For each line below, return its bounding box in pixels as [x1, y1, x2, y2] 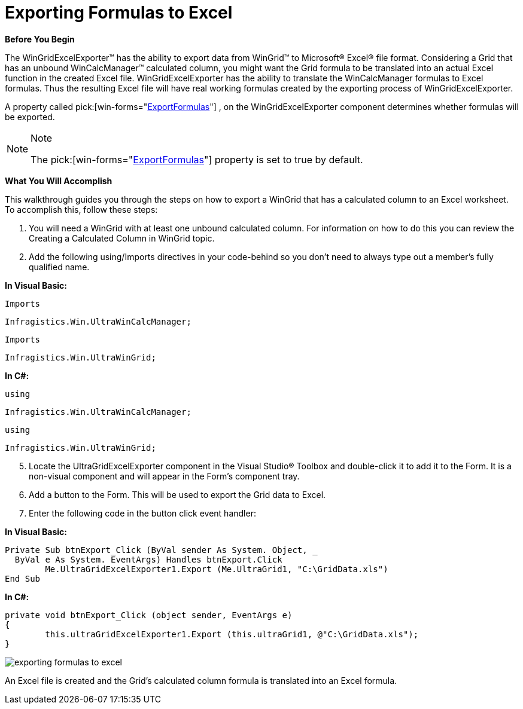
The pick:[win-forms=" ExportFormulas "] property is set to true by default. [31, 153, 363, 166]
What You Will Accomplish [5, 175, 112, 186]
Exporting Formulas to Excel [5, 2, 233, 23]
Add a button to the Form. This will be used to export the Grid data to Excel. [29, 489, 326, 500]
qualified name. [29, 261, 90, 272]
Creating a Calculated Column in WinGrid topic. [29, 233, 215, 243]
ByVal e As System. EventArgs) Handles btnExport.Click [14, 554, 282, 564]
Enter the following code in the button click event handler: [29, 508, 256, 518]
